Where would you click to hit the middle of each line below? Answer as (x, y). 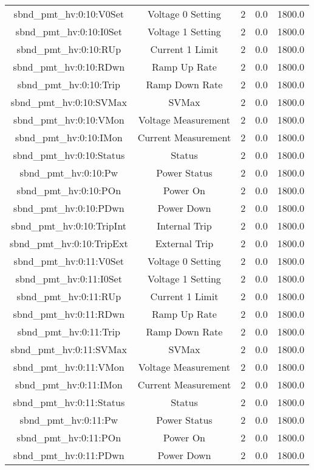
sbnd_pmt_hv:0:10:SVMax (69, 102)
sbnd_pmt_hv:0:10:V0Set (69, 14)
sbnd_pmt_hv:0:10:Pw (69, 173)
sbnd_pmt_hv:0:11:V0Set (69, 261)
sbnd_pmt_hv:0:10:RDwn (69, 67)
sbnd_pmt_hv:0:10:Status (69, 155)
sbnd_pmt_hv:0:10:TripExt (69, 243)
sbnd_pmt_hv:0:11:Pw (69, 420)
